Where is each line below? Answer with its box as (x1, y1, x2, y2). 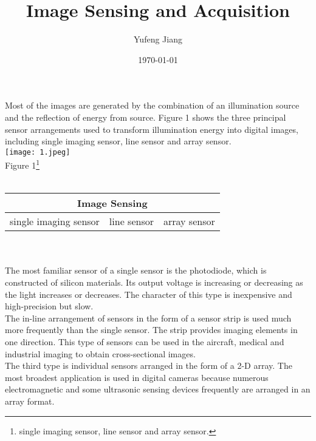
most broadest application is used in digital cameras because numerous (5, 371, 269, 383)
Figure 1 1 (5, 157, 40, 171)
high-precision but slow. (5, 300, 94, 312)
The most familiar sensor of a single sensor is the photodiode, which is (5, 264, 267, 277)
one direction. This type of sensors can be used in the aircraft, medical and (5, 335, 284, 348)
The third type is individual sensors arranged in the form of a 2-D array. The (5, 359, 292, 372)
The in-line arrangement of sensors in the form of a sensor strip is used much (5, 311, 292, 324)
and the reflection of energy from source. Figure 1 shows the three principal (5, 110, 286, 123)
